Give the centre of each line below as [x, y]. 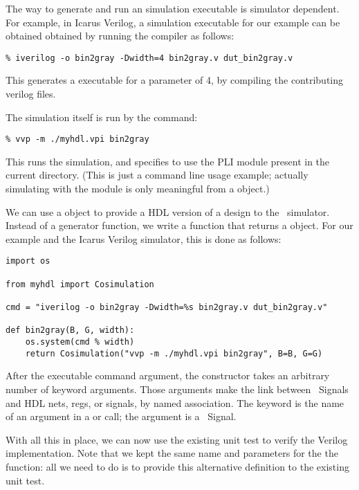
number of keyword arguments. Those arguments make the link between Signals [177, 389]
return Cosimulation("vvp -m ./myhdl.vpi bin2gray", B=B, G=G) [174, 353]
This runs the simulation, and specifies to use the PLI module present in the [168, 161]
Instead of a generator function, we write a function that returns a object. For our [179, 225]
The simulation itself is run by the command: [102, 117]
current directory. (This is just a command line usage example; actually [157, 175]
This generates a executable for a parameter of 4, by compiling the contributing [175, 80]
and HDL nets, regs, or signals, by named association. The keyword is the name [175, 402]
